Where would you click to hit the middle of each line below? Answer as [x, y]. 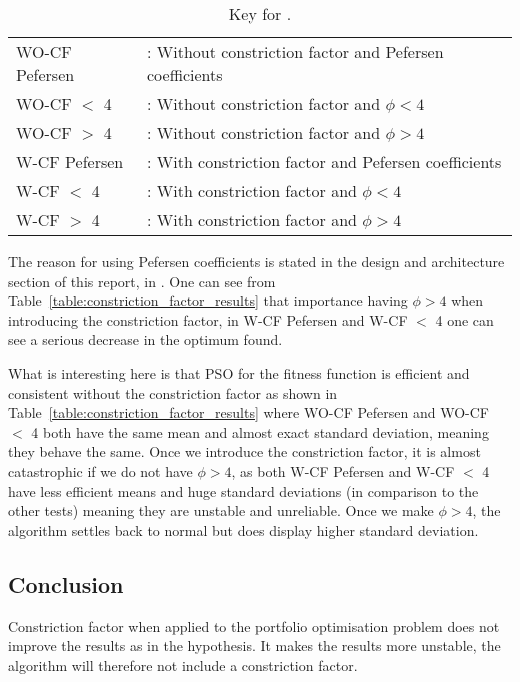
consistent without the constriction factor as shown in [173, 392]
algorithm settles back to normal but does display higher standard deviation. [243, 529]
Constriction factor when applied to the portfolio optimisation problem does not [254, 625]
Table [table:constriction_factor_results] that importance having [208, 300]
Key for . [260, 13]
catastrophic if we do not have [100, 470]
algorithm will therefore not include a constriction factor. [183, 664]
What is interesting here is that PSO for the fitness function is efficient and [239, 372]
